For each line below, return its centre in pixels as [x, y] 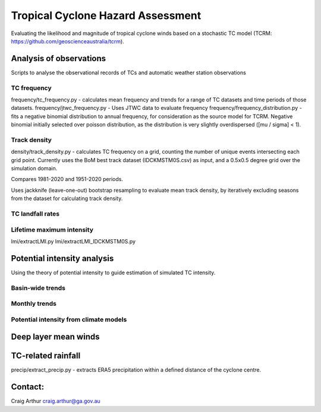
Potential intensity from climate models [69, 319]
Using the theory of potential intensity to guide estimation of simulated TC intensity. [113, 272]
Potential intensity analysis [62, 258]
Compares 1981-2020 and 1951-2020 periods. [67, 179]
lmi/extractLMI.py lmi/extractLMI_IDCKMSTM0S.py [73, 241]
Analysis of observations [59, 58]
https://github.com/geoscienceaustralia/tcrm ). [67, 41]
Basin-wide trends [38, 288]
